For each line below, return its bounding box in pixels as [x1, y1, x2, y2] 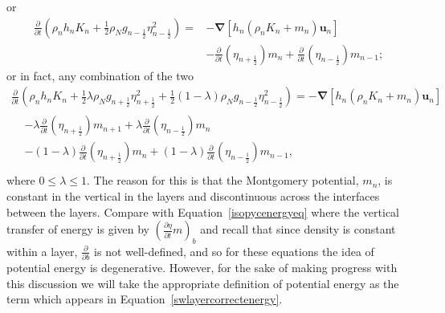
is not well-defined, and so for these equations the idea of [94, 242, 374, 259]
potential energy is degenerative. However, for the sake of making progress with [6, 259, 398, 276]
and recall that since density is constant [200, 221, 396, 238]
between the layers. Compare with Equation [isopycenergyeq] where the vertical [6, 203, 399, 220]
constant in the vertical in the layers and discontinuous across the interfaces [6, 188, 380, 204]
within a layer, [6, 242, 78, 259]
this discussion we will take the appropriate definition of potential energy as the [6, 274, 399, 291]
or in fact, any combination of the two [6, 67, 194, 83]
